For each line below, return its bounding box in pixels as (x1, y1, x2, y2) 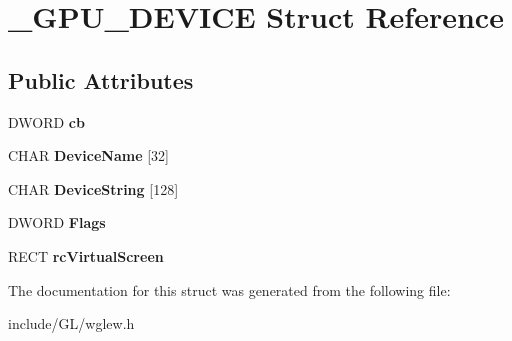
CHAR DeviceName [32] (8, 145, 169, 166)
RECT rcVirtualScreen (8, 245, 164, 266)
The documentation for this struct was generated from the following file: (8, 279, 451, 300)
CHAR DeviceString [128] (8, 178, 179, 199)
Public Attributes (8, 64, 194, 95)
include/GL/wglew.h (8, 313, 135, 334)
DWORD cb (8, 111, 85, 132)
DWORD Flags (8, 212, 106, 233)
